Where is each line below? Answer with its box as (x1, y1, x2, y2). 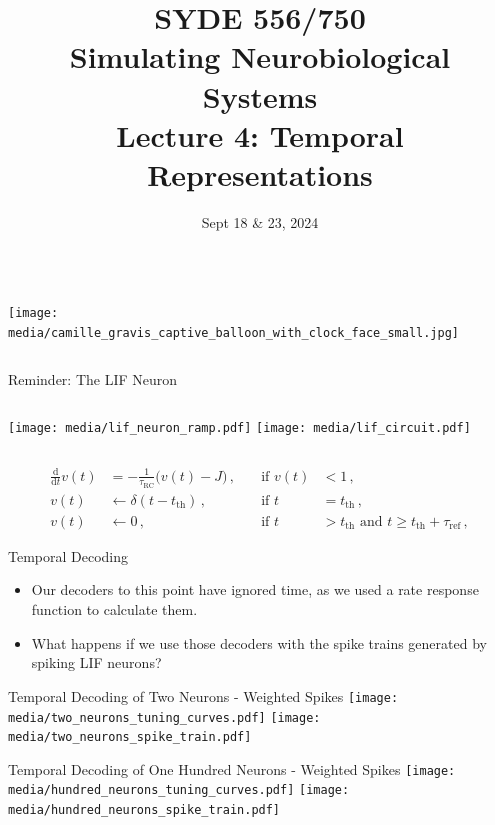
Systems (202, 75, 318, 116)
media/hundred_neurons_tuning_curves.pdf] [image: (8, 783, 350, 798)
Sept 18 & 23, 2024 (201, 211, 319, 232)
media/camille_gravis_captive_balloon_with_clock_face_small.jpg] (8, 326, 460, 341)
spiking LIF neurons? (31, 652, 162, 673)
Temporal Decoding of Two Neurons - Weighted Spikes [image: (8, 685, 399, 706)
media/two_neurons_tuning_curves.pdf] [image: (8, 710, 321, 725)
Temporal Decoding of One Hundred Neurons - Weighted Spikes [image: (8, 758, 456, 779)
